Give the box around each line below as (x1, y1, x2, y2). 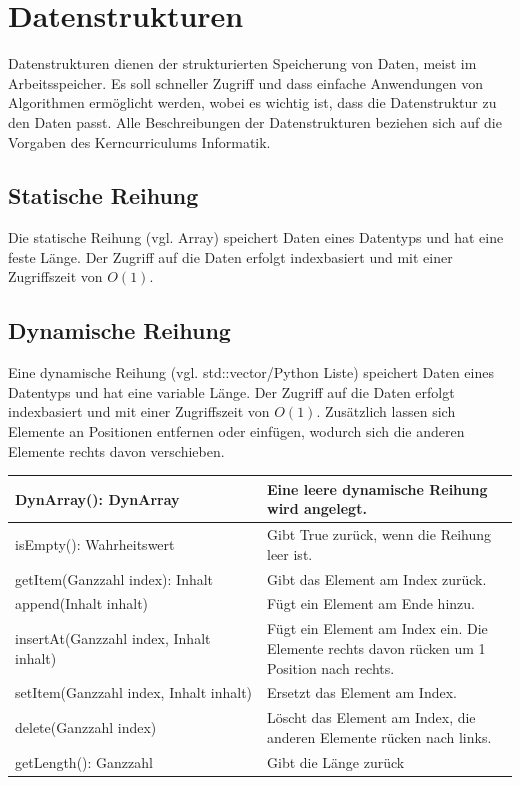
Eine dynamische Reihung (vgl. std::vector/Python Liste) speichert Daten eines (8, 362, 494, 383)
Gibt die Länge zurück (267, 751, 405, 772)
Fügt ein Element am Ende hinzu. (267, 593, 475, 614)
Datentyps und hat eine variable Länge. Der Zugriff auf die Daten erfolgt (8, 381, 455, 402)
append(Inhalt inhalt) (15, 593, 149, 614)
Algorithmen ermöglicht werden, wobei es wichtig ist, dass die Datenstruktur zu (8, 92, 497, 113)
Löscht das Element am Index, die (267, 707, 476, 728)
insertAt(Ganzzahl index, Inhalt (15, 628, 211, 649)
